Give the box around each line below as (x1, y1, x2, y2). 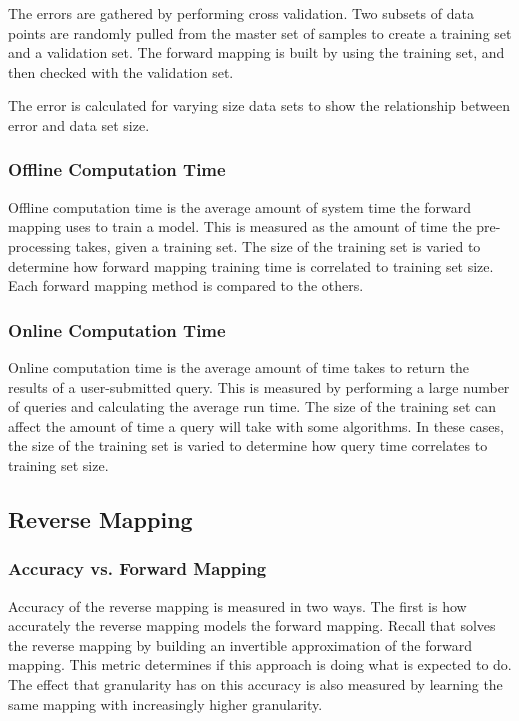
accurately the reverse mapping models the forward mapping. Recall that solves (8, 615, 496, 636)
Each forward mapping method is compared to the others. (8, 275, 364, 296)
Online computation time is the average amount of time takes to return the (8, 356, 470, 377)
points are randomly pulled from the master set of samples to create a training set (8, 22, 512, 43)
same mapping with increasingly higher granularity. (8, 693, 323, 714)
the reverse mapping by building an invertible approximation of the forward (8, 634, 472, 655)
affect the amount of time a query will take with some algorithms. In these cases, (8, 415, 504, 436)
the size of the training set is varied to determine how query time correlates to (8, 435, 488, 456)
